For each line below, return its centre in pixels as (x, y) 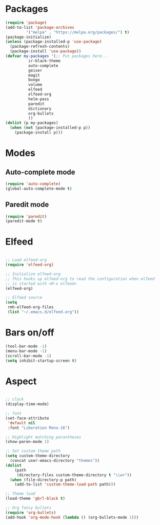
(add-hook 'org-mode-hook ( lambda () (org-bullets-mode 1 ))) (72, 517)
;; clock (15, 399)
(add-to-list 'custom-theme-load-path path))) (65, 484)
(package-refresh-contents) (40, 47)
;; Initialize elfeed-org (33, 274)
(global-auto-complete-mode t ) (39, 189)
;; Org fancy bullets (28, 508)
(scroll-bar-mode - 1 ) (28, 356)
